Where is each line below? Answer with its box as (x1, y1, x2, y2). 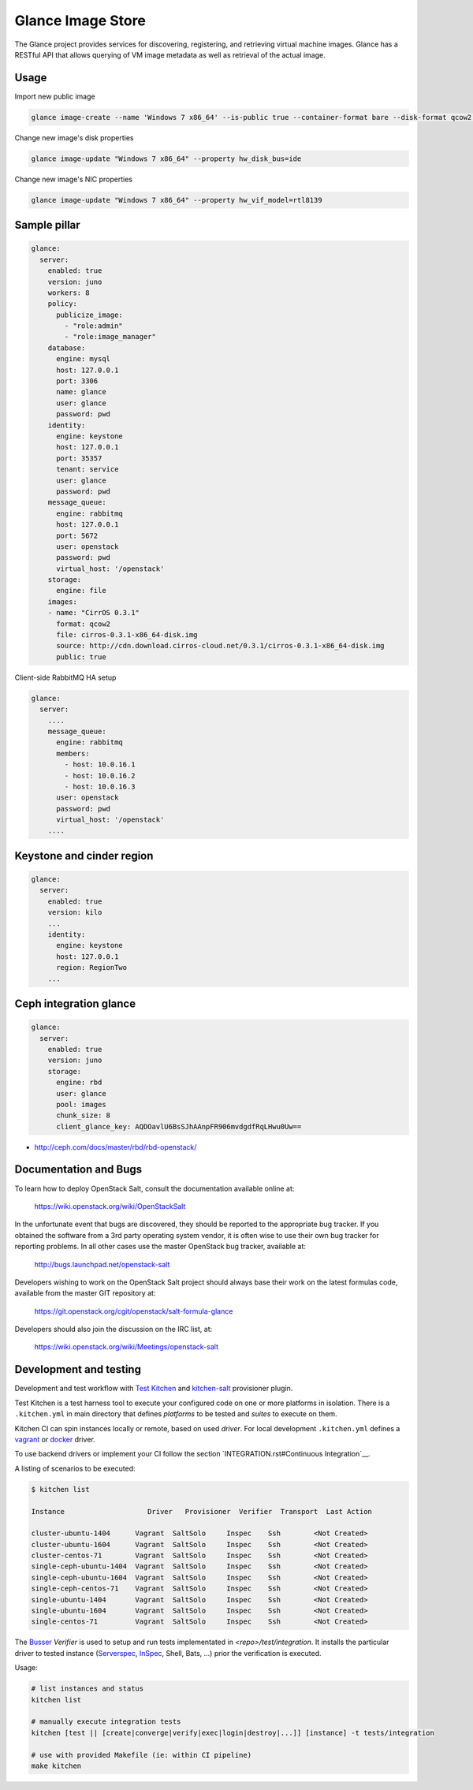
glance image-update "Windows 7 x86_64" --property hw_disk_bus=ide (31, 154, 302, 163)
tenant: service (56, 465, 119, 474)
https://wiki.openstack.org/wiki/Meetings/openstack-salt (34, 1342, 218, 1352)
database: (47, 343, 86, 352)
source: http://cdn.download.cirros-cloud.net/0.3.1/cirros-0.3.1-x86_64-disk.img (56, 641, 385, 651)
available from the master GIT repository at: (14, 1288, 156, 1298)
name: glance (56, 387, 106, 397)
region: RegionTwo (56, 963, 128, 972)
